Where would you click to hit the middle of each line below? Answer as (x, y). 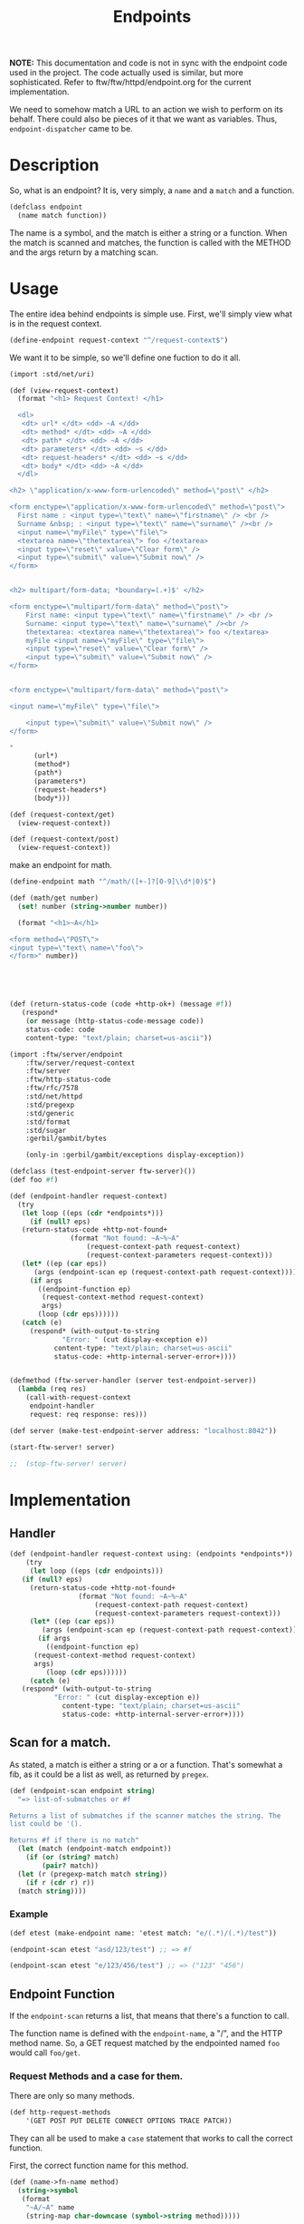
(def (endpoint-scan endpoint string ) (82, 1790)
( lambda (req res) (52, 1390)
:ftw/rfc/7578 (52, 1088)
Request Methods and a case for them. (96, 2076)
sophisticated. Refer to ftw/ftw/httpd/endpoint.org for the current (130, 83)
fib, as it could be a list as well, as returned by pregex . (109, 1774)
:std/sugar (46, 1130)
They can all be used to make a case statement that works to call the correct (151, 2139)
